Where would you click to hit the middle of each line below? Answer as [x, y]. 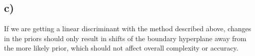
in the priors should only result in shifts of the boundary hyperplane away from [125, 38]
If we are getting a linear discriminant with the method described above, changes [128, 28]
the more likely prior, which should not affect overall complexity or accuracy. [121, 48]
